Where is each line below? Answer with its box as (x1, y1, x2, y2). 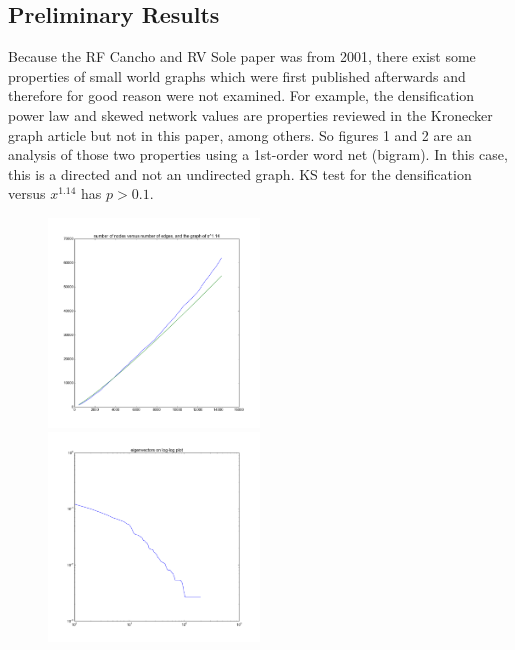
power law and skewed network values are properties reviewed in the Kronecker (8, 104, 493, 125)
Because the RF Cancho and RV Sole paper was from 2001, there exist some (8, 46, 476, 67)
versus (8, 183, 46, 204)
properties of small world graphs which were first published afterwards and (8, 65, 466, 86)
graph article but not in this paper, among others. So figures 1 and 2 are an (8, 124, 472, 145)
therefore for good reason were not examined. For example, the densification (8, 85, 475, 106)
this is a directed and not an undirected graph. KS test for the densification (8, 163, 472, 184)
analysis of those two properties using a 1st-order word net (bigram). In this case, (8, 144, 508, 165)
